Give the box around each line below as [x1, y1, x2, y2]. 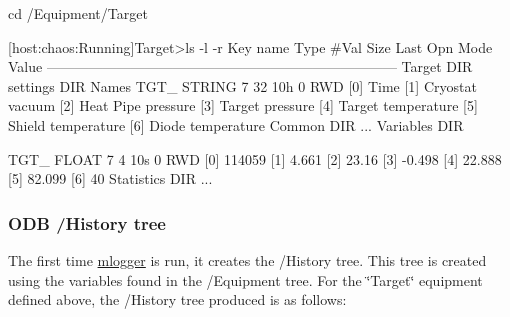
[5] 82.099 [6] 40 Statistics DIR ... [8, 168, 213, 189]
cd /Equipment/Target [8, 3, 148, 23]
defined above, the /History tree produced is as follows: [8, 289, 347, 310]
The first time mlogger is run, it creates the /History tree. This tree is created [8, 249, 487, 270]
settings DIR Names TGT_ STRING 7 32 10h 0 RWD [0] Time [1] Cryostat [8, 75, 477, 96]
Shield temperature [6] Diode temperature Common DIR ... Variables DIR [8, 114, 464, 135]
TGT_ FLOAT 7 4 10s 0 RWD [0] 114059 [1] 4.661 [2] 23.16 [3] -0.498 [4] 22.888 [8, 148, 502, 169]
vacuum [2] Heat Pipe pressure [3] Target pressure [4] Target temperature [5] [8, 95, 478, 116]
